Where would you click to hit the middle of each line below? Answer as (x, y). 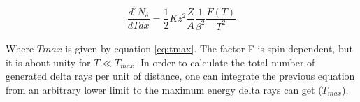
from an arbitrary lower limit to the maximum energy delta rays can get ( (164, 89)
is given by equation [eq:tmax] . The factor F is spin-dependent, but (209, 48)
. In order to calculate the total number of (225, 62)
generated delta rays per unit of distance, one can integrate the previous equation (180, 76)
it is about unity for (48, 62)
